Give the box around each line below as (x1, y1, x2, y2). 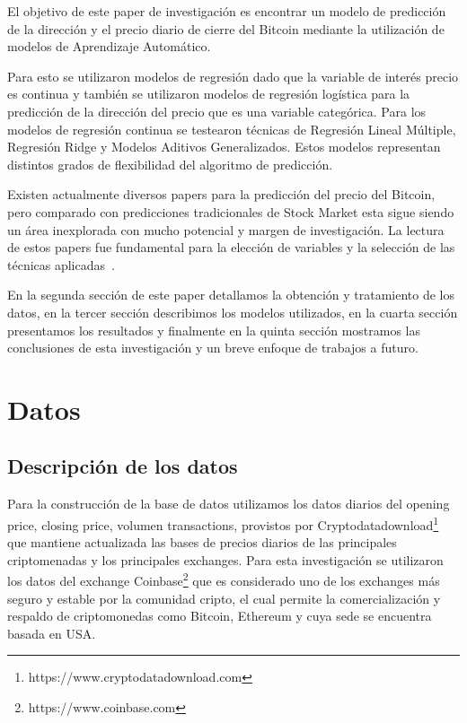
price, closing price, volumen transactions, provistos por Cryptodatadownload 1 (7, 512, 439, 534)
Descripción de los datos (7, 452, 238, 480)
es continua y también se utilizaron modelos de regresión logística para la (7, 84, 410, 103)
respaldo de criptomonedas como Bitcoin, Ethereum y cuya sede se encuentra (7, 606, 432, 625)
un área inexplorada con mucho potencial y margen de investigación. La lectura (7, 220, 445, 239)
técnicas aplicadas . (7, 255, 115, 274)
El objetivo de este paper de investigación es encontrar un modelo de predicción (7, 2, 446, 20)
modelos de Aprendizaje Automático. (7, 37, 211, 56)
